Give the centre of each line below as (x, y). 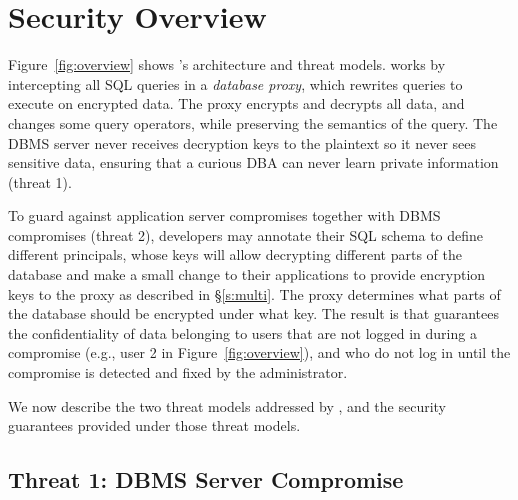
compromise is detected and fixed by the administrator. (178, 372)
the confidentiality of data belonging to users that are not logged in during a (242, 332)
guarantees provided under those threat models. (154, 425)
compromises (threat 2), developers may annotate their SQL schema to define (246, 234)
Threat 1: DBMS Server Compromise (206, 479)
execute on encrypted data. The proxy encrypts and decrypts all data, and (236, 103)
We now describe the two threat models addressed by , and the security (227, 405)
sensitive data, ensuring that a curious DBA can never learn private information (253, 162)
